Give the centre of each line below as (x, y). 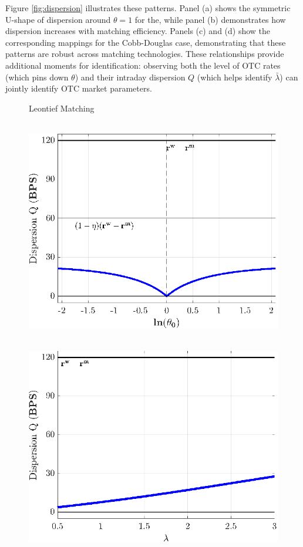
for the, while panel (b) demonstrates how (210, 19)
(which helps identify (235, 77)
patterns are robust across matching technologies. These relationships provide (145, 54)
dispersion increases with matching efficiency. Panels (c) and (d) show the (138, 31)
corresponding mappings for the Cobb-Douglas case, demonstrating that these (146, 42)
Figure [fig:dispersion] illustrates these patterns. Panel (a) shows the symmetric (148, 8)
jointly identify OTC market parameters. (79, 88)
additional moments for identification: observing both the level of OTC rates (143, 65)
